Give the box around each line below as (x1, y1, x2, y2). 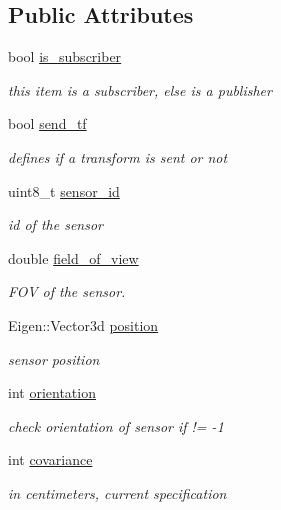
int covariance (8, 449, 93, 470)
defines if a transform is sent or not (8, 146, 228, 167)
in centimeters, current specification (8, 482, 227, 503)
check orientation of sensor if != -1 (8, 415, 224, 436)
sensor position (8, 348, 100, 369)
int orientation (8, 382, 96, 403)
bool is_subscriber (8, 46, 122, 67)
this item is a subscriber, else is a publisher (8, 79, 272, 100)
